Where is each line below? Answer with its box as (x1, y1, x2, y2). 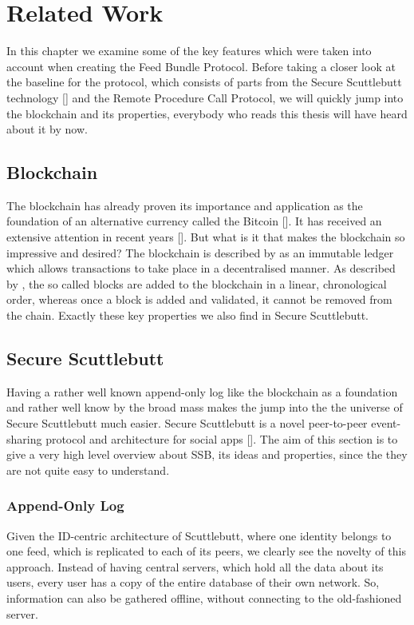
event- (371, 415, 401, 432)
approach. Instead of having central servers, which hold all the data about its (6, 558, 384, 575)
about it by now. (6, 121, 88, 137)
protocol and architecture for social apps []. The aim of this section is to (45, 430, 398, 447)
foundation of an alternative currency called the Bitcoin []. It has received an (6, 213, 382, 229)
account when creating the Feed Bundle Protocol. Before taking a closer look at (6, 58, 396, 74)
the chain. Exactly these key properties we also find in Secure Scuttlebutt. (6, 307, 369, 324)
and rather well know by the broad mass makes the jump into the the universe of (6, 399, 403, 416)
